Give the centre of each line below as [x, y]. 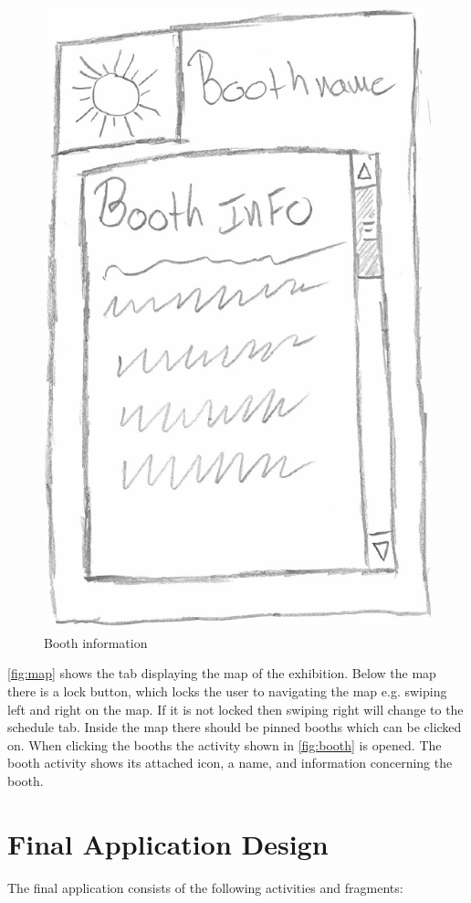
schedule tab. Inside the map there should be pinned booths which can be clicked [235, 727]
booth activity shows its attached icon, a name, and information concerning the [230, 763]
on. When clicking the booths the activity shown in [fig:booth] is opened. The [225, 744]
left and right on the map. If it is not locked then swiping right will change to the [235, 709]
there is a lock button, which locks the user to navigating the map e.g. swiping [227, 691]
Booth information [96, 642]
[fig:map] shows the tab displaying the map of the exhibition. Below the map [222, 673]
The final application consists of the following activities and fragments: [205, 887]
